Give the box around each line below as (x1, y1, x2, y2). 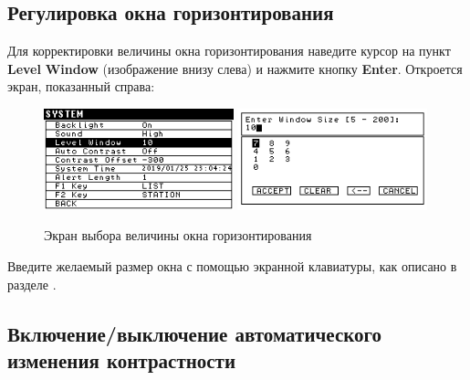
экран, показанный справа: (7, 77, 155, 96)
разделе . (7, 274, 57, 293)
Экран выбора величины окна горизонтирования (44, 226, 312, 245)
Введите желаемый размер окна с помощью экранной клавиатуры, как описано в (7, 256, 457, 275)
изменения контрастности (7, 345, 236, 374)
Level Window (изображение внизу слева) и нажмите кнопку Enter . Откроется (7, 58, 463, 78)
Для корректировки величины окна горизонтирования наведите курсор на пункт (7, 41, 451, 60)
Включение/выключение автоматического (7, 319, 382, 347)
